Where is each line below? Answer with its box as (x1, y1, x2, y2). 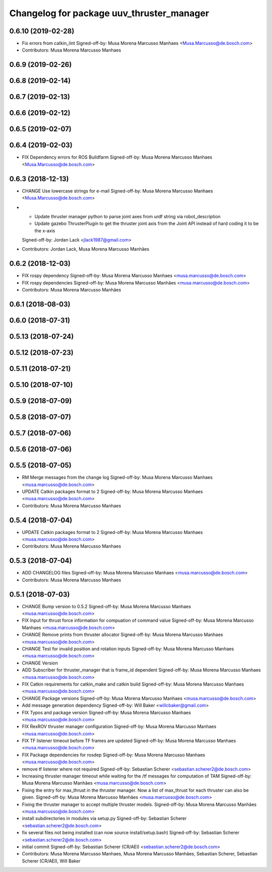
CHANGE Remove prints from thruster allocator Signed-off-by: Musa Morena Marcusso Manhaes (22, 632, 224, 638)
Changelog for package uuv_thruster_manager (9, 8, 209, 19)
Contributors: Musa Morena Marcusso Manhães (22, 287, 121, 293)
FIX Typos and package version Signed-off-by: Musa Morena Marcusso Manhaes (22, 709, 191, 715)
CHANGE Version (22, 660, 58, 666)
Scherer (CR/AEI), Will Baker (22, 858, 81, 864)
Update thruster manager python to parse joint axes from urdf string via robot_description (34, 213, 221, 219)
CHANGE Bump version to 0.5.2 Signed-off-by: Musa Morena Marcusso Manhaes (22, 603, 191, 609)
